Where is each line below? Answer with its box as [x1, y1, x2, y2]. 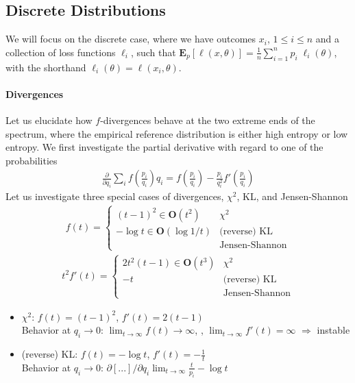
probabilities [5, 153, 58, 167]
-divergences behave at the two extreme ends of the [100, 112, 315, 127]
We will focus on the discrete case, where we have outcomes [5, 32, 256, 46]
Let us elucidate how [5, 112, 93, 127]
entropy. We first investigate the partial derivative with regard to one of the [5, 140, 323, 154]
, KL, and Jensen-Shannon [236, 189, 348, 203]
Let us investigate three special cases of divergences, [5, 189, 224, 203]
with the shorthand [5, 60, 86, 74]
